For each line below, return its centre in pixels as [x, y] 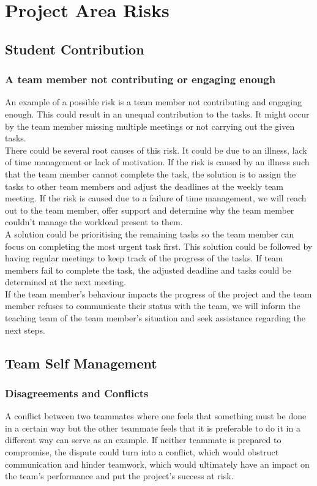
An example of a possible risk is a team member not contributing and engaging [153, 102]
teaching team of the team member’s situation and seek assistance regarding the [155, 318]
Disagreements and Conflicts [77, 393]
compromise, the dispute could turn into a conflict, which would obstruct [142, 452]
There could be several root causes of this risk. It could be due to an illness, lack [156, 150]
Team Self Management [81, 363]
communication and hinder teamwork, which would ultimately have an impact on [157, 464]
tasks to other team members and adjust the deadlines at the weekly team [144, 186]
